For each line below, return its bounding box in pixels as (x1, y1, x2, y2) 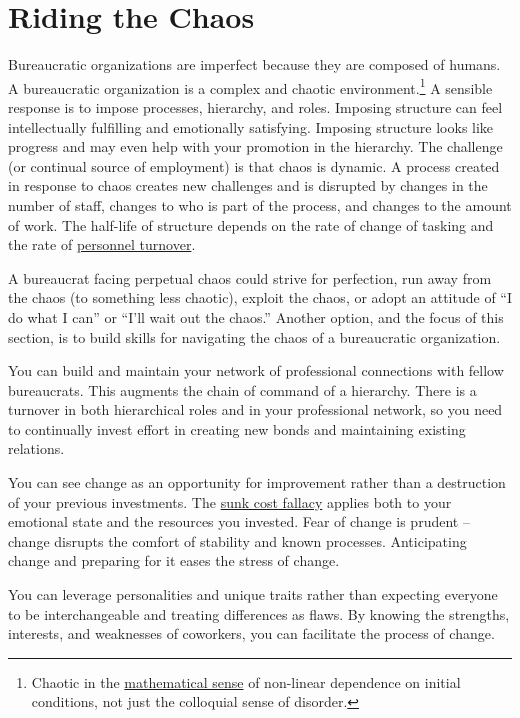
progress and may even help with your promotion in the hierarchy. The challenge (8, 136, 503, 157)
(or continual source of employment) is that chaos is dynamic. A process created (8, 155, 500, 176)
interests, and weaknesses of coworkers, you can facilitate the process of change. (8, 623, 495, 644)
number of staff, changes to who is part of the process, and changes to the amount (8, 194, 512, 215)
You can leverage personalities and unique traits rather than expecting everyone (8, 584, 498, 605)
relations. (8, 438, 65, 459)
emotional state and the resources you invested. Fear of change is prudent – (8, 511, 470, 532)
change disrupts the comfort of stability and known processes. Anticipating (8, 530, 467, 551)
